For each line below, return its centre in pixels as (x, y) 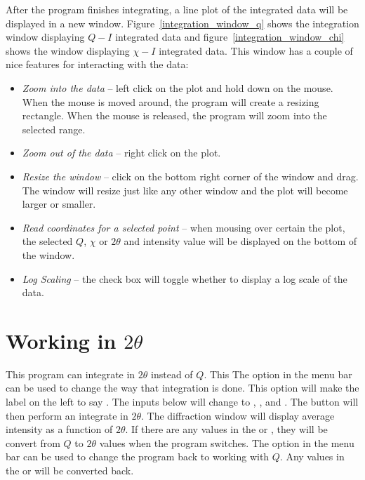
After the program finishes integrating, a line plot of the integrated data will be (177, 9)
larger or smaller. (59, 204)
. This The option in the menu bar (278, 374)
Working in (61, 340)
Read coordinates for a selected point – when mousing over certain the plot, (184, 227)
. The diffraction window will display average (238, 415)
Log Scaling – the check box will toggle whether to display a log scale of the (185, 278)
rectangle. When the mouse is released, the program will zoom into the (174, 115)
